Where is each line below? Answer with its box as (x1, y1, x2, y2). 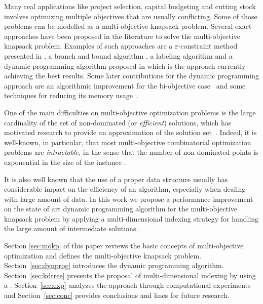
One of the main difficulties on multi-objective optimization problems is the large (4, 107, 256, 117)
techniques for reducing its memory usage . (4, 90, 138, 101)
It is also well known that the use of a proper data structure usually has (4, 173, 228, 184)
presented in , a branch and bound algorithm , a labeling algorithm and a (4, 50, 233, 61)
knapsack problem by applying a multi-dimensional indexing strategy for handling (4, 213, 259, 224)
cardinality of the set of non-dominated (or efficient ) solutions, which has (4, 117, 232, 127)
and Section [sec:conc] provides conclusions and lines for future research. (4, 290, 230, 300)
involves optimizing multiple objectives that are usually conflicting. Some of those (4, 11, 257, 21)
